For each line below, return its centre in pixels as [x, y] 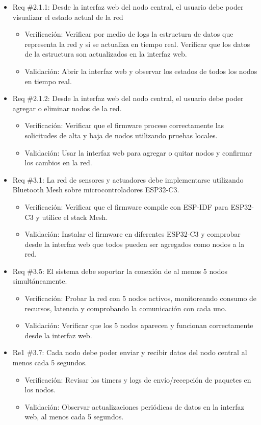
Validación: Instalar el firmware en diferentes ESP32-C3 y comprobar [133, 234]
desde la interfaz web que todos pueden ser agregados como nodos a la [135, 244]
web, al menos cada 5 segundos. [74, 417]
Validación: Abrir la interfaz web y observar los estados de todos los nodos [141, 71]
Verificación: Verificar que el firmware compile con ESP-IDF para [126, 206]
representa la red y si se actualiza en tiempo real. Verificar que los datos [137, 44]
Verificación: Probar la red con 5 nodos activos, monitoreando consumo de [141, 298]
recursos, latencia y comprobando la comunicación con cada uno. [126, 308]
